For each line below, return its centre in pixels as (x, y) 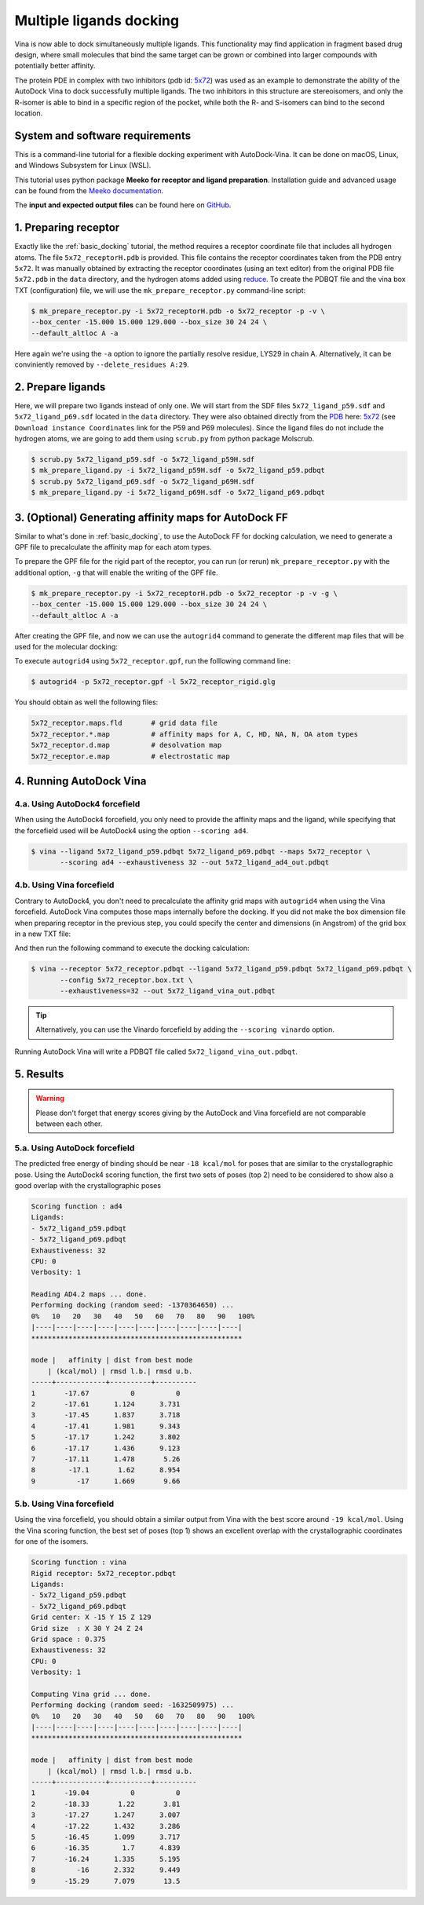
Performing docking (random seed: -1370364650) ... (133, 1305)
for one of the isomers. (51, 1541)
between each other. (69, 1124)
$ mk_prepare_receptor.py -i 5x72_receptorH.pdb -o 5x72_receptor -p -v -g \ (184, 593)
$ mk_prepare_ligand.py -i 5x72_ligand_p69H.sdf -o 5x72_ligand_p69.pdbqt (178, 492)
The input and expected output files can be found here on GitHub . (123, 205)
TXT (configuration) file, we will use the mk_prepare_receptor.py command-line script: (160, 290)
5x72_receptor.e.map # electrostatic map (131, 756)
